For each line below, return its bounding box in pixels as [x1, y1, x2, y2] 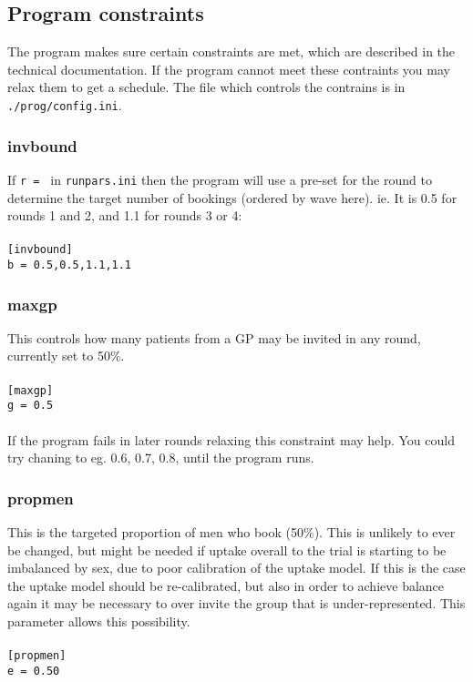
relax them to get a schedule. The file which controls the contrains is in [7, 77, 406, 97]
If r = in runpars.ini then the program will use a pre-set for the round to [7, 169, 432, 188]
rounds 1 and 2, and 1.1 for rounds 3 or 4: [7, 206, 242, 225]
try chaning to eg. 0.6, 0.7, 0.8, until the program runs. [7, 448, 314, 467]
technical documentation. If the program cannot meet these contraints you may [7, 59, 450, 78]
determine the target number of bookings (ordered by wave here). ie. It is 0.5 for [7, 188, 458, 207]
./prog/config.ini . [7, 95, 122, 114]
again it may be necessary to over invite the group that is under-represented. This [7, 594, 466, 613]
